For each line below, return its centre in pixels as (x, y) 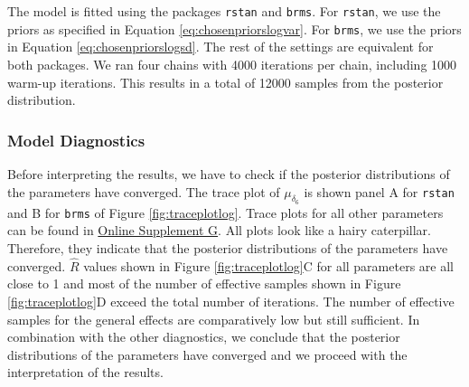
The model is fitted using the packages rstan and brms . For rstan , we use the (224, 11)
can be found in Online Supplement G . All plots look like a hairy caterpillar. (219, 230)
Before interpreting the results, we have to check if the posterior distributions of (229, 173)
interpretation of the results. (85, 372)
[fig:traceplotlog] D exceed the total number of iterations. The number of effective (231, 301)
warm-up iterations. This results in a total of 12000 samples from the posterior (225, 82)
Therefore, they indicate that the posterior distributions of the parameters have (228, 247)
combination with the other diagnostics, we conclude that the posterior (204, 337)
